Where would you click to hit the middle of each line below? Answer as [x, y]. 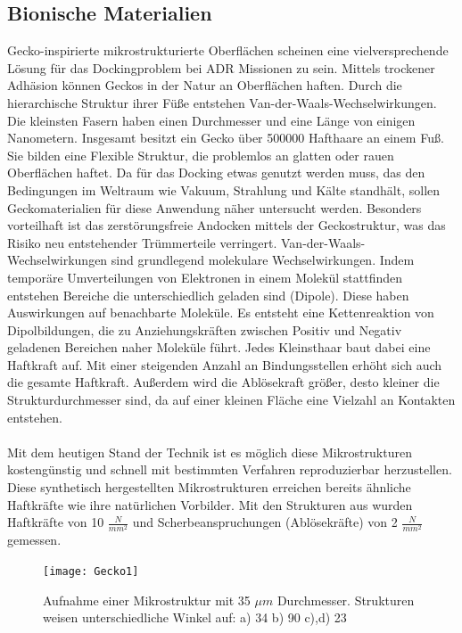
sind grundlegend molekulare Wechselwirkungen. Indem [263, 260]
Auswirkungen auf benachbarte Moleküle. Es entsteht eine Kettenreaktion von [221, 312]
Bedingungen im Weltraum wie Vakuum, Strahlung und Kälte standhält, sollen [224, 189]
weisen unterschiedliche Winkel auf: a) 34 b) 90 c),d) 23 [195, 617]
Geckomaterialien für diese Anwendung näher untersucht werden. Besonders [214, 207]
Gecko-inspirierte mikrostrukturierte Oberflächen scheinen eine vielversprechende [228, 50]
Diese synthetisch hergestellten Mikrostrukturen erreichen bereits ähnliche [209, 487]
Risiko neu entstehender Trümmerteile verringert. [142, 242]
